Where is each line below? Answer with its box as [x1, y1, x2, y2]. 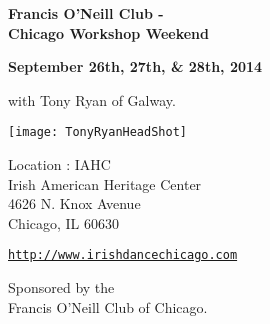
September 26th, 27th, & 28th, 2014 [8, 56, 263, 77]
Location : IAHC [8, 154, 111, 175]
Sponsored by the [8, 277, 115, 298]
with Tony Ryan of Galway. [8, 89, 176, 110]
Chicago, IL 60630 [8, 212, 120, 233]
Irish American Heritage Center [8, 173, 202, 194]
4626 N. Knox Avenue [8, 193, 141, 214]
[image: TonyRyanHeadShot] [8, 125, 187, 140]
